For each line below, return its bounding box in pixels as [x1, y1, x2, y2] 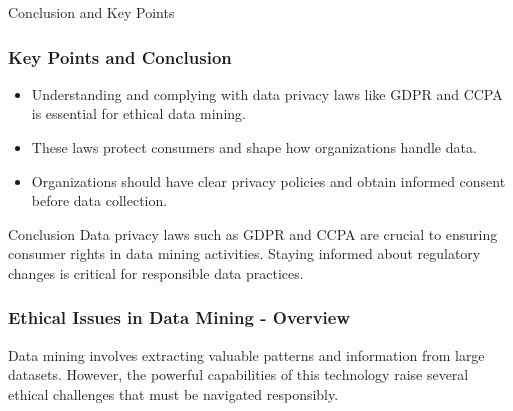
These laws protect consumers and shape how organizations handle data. [31, 137, 477, 157]
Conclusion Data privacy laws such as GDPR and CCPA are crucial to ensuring [8, 223, 498, 244]
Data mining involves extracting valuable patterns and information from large [8, 344, 485, 365]
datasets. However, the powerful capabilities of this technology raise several [8, 364, 469, 385]
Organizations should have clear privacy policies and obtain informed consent [31, 170, 506, 191]
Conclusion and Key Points [8, 2, 175, 22]
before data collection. [31, 190, 168, 211]
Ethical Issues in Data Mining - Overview [8, 305, 351, 330]
